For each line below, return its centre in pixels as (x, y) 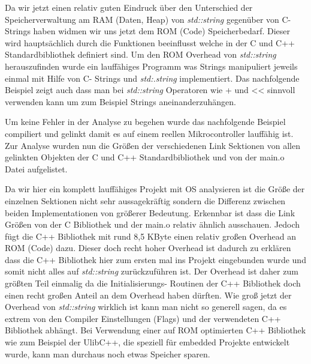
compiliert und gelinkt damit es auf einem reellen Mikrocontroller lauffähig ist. (149, 133)
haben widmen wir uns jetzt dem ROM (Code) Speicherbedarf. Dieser (162, 31)
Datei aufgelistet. (36, 168)
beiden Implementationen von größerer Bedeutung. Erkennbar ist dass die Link (150, 212)
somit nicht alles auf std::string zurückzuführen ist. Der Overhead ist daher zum (152, 271)
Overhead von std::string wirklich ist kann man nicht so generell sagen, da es (146, 307)
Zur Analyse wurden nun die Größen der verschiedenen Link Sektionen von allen (153, 145)
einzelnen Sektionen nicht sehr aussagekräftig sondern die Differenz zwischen (145, 200)
